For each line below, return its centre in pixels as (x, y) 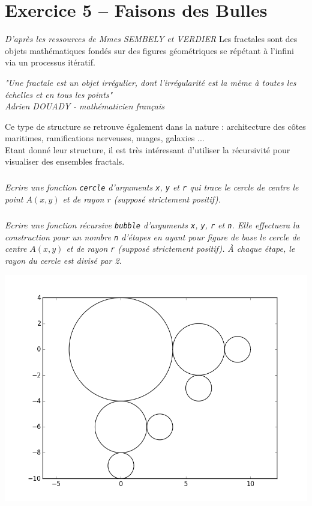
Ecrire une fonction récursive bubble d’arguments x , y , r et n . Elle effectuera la (152, 225)
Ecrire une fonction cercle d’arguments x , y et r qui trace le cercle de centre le (152, 187)
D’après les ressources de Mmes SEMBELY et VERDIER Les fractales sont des (151, 39)
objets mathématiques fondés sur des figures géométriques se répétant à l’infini (149, 50)
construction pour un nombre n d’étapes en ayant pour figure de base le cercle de (153, 236)
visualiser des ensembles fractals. (65, 161)
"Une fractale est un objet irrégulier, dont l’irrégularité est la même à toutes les (151, 82)
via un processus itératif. (50, 62)
